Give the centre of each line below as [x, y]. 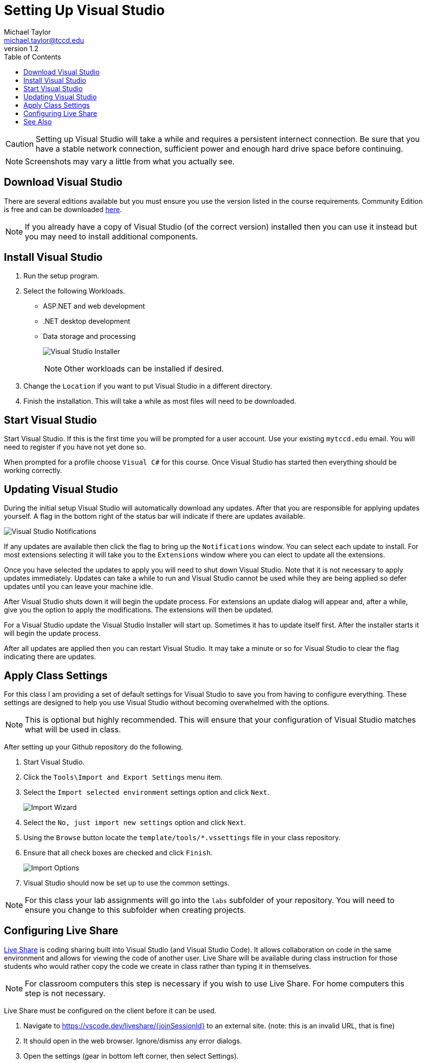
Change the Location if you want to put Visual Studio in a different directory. [148, 386]
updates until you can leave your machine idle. [78, 587]
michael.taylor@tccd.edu [44, 40]
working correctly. [33, 471]
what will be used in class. [73, 729]
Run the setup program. [61, 276]
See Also [38, 121]
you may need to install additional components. [111, 236]
